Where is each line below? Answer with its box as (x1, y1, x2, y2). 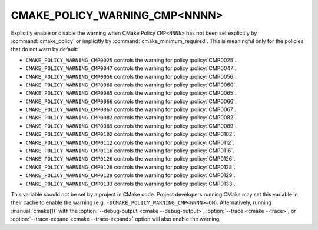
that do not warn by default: (11, 46, 79, 53)
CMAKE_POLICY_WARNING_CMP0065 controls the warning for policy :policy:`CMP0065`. (25, 89, 237, 96)
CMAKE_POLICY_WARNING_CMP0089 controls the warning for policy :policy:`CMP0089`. (25, 122, 237, 129)
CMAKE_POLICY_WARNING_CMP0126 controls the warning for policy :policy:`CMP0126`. (25, 155, 236, 162)
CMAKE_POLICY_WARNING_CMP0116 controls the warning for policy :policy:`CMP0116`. (25, 147, 235, 154)
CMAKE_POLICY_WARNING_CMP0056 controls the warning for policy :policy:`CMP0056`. (25, 73, 237, 80)
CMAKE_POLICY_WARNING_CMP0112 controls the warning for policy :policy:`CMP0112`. (25, 139, 235, 146)
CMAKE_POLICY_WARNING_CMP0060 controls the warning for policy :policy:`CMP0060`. (25, 81, 237, 88)
